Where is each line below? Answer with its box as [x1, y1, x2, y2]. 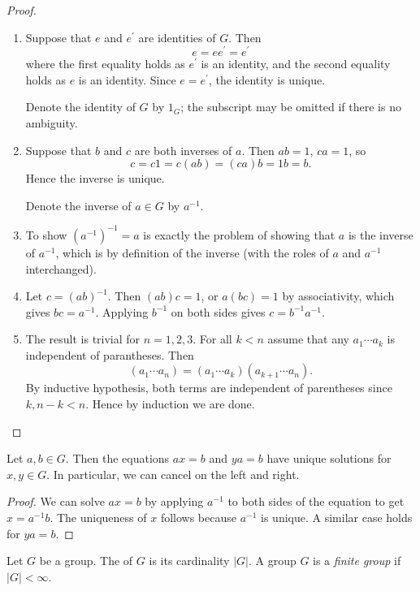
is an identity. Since [78, 71, 176, 88]
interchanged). [25, 260, 97, 277]
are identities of [138, 28, 216, 45]
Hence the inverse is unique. [25, 170, 165, 187]
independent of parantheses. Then [25, 346, 194, 363]
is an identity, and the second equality [201, 55, 391, 72]
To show [25, 226, 67, 243]
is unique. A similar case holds [261, 509, 413, 526]
